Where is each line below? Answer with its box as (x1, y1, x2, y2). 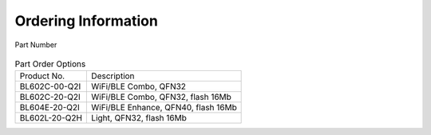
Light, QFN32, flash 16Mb (91, 113, 187, 124)
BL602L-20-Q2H (19, 113, 83, 124)
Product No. (19, 70, 65, 81)
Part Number (14, 40, 57, 50)
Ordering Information (14, 12, 159, 30)
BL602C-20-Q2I (19, 92, 81, 103)
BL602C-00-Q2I (19, 81, 81, 92)
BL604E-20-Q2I (19, 102, 80, 113)
